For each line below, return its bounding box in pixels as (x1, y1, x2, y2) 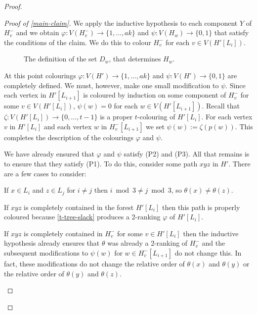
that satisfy (214, 27, 249, 38)
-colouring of (137, 111, 175, 122)
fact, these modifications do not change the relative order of (4, 258, 185, 268)
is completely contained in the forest (24, 202, 134, 212)
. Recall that (202, 101, 240, 111)
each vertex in (4, 90, 46, 100)
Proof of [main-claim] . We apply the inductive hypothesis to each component (4, 17, 238, 28)
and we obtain (16, 27, 59, 38)
